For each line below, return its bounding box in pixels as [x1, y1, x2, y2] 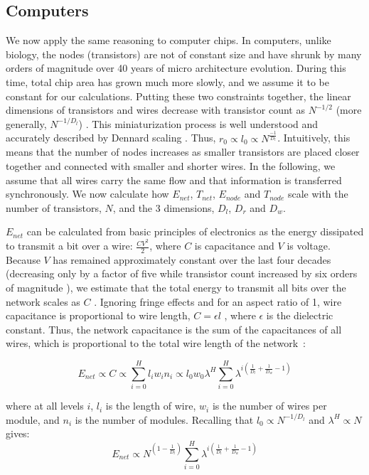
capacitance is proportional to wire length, [6, 308, 191, 323]
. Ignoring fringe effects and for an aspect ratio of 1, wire [94, 294, 342, 309]
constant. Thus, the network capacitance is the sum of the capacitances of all [6, 321, 342, 336]
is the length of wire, [105, 398, 196, 413]
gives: [6, 426, 30, 441]
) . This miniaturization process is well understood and [78, 116, 319, 131]
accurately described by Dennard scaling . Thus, [6, 130, 216, 145]
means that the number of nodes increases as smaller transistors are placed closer [6, 144, 360, 159]
